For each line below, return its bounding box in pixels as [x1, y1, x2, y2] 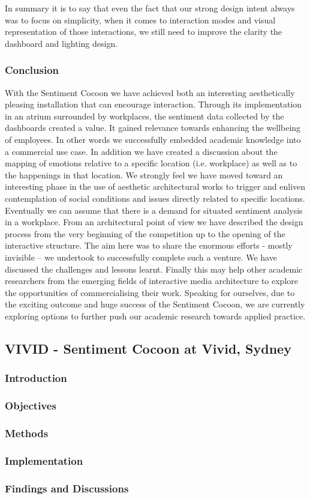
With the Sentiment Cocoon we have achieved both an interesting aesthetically [5, 86, 295, 98]
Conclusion [5, 62, 59, 77]
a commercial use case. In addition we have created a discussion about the [5, 145, 278, 157]
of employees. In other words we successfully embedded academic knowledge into [5, 133, 301, 145]
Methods [5, 425, 49, 440]
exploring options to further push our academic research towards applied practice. [5, 309, 306, 322]
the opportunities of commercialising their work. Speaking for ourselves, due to [5, 286, 295, 298]
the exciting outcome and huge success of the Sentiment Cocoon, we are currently [5, 298, 305, 310]
